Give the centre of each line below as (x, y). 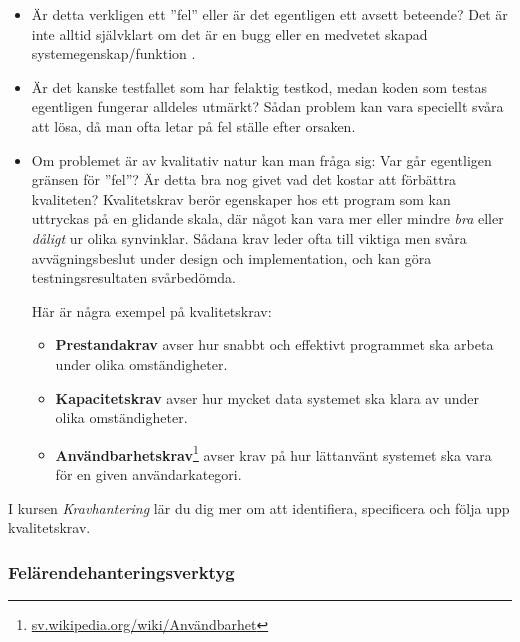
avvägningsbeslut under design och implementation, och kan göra (231, 257)
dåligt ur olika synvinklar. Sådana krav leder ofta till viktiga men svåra (249, 237)
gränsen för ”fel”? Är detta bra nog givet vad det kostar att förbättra (244, 179)
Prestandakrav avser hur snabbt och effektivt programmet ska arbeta (274, 344)
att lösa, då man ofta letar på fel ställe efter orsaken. (193, 125)
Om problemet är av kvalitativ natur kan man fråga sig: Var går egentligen (261, 159)
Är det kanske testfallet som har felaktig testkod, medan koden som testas (259, 86)
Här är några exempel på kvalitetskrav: (151, 310)
